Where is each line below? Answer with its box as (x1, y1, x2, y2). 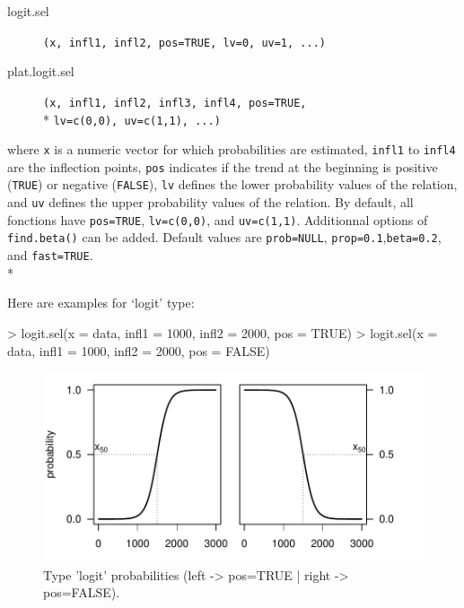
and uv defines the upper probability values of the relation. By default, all (7, 193, 414, 212)
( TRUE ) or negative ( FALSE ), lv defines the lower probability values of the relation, (7, 175, 458, 194)
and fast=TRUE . (7, 246, 93, 265)
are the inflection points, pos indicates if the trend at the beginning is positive (7, 157, 438, 176)
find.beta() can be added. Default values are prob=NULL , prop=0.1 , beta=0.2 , (7, 228, 442, 247)
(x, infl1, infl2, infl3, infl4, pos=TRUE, (43, 96, 307, 109)
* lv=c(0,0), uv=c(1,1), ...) (43, 109, 221, 128)
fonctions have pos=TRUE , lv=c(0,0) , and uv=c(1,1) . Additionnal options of (7, 210, 428, 229)
